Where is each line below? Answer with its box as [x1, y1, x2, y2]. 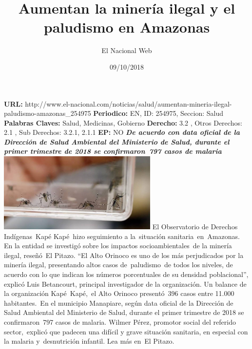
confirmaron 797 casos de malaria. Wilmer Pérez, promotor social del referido [4, 317, 236, 327]
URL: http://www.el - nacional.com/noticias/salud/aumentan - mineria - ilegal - [4, 98, 232, 109]
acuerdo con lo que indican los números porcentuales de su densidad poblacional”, [4, 269, 249, 279]
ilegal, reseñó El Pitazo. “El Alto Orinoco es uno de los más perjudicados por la [4, 250, 244, 260]
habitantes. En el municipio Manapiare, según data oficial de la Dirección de [4, 297, 233, 308]
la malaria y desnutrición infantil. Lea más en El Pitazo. [4, 336, 174, 346]
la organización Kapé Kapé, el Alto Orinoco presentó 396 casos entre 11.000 [4, 288, 234, 298]
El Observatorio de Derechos [152, 221, 238, 232]
